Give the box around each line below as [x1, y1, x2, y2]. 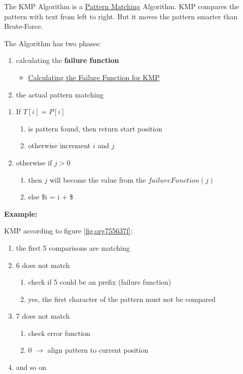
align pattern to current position [47, 345, 149, 355]
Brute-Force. [4, 21, 43, 31]
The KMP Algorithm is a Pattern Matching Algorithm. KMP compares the [4, 1, 239, 11]
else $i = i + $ [28, 191, 74, 202]
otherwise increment [28, 140, 91, 151]
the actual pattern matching [16, 89, 104, 99]
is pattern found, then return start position [28, 123, 162, 133]
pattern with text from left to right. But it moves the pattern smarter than [4, 11, 238, 21]
